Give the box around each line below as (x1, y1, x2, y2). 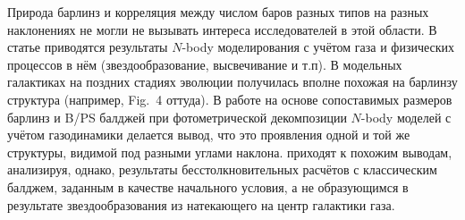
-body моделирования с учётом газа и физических (182, 38, 455, 56)
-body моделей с (360, 107, 452, 126)
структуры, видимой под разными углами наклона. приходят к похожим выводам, (7, 142, 452, 161)
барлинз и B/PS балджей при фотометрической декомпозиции (7, 107, 347, 126)
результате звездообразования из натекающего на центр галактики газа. (7, 195, 395, 214)
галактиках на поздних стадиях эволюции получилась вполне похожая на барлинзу (7, 72, 458, 91)
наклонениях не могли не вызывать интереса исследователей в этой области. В (7, 20, 437, 38)
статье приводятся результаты (7, 38, 168, 56)
